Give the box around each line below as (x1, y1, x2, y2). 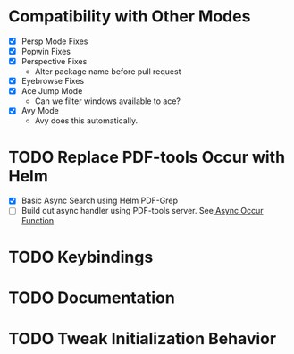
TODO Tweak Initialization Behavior (8, 328, 277, 349)
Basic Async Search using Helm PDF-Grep (21, 195, 179, 206)
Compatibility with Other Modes (8, 6, 251, 27)
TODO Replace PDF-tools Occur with (8, 147, 286, 167)
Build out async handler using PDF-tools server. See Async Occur (21, 206, 265, 216)
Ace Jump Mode (21, 86, 83, 97)
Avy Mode (21, 105, 59, 116)
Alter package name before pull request (34, 66, 181, 77)
